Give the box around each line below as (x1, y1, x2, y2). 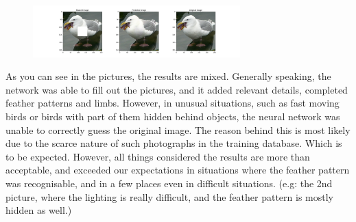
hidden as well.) (5, 203, 72, 217)
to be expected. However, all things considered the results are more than (5, 149, 310, 163)
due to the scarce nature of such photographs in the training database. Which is (5, 136, 342, 150)
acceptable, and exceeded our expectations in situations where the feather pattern (5, 163, 350, 177)
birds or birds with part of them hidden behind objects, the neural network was (5, 109, 340, 123)
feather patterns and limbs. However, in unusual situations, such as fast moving (5, 96, 340, 110)
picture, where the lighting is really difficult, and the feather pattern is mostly (5, 189, 334, 204)
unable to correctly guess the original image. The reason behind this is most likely (5, 122, 351, 137)
